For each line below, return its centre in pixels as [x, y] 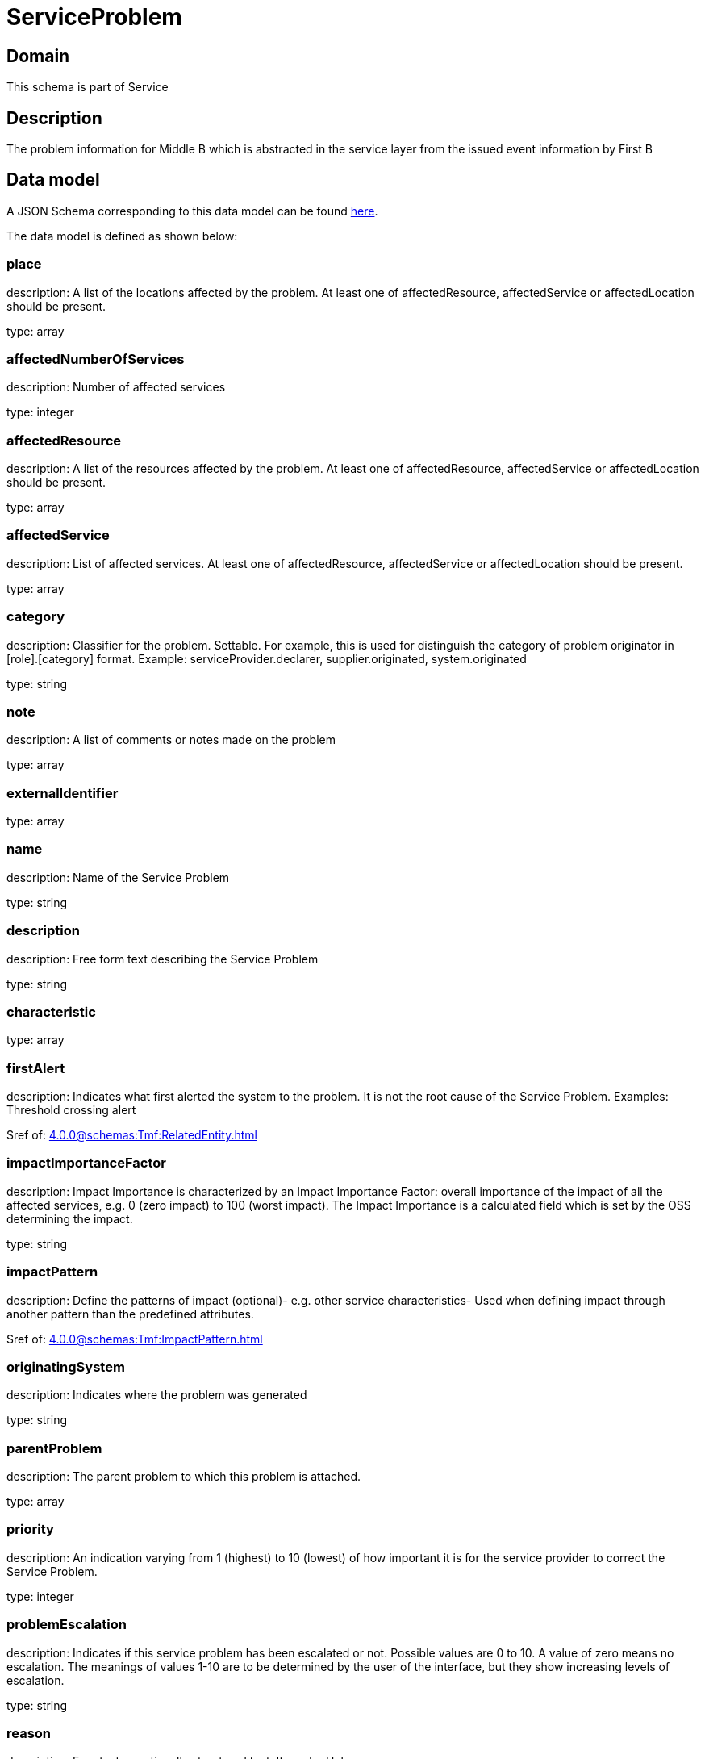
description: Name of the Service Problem [118, 877]
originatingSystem [66, 1366]
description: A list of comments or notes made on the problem [171, 740]
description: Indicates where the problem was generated [157, 1395]
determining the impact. [70, 1218]
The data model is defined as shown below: [122, 236]
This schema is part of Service [88, 87]
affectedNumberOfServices [96, 359]
